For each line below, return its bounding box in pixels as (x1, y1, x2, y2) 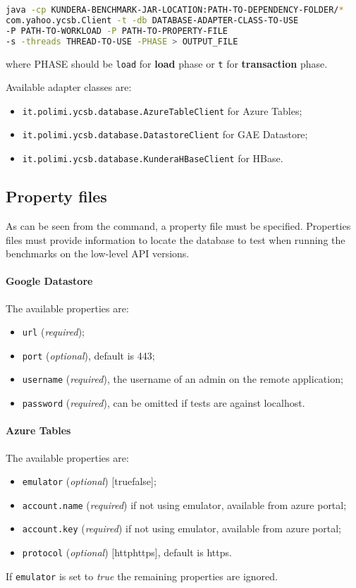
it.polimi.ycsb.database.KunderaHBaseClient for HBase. (22, 151, 283, 166)
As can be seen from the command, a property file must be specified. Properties (6, 218, 351, 233)
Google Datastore (6, 274, 93, 288)
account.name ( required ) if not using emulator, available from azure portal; (22, 497, 347, 512)
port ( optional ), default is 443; (22, 348, 155, 362)
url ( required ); (22, 324, 85, 339)
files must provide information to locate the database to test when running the (6, 232, 345, 247)
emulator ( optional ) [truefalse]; (22, 474, 156, 489)
